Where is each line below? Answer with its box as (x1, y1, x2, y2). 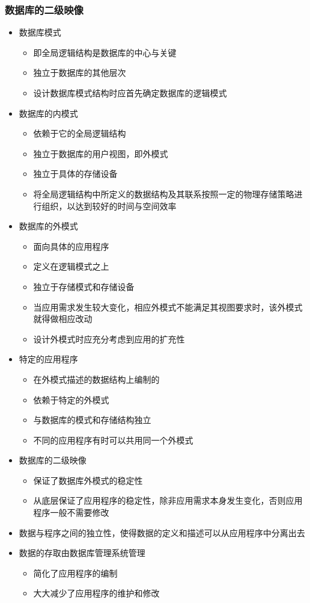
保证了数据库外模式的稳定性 (33, 474, 143, 486)
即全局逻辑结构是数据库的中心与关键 (33, 46, 177, 58)
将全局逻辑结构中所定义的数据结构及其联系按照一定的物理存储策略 (33, 187, 294, 200)
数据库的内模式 (19, 107, 78, 119)
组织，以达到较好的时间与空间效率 (41, 199, 177, 212)
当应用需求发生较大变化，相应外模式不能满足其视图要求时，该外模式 (33, 300, 303, 313)
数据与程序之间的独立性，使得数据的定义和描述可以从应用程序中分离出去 (19, 526, 305, 539)
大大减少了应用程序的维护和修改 (33, 587, 160, 599)
